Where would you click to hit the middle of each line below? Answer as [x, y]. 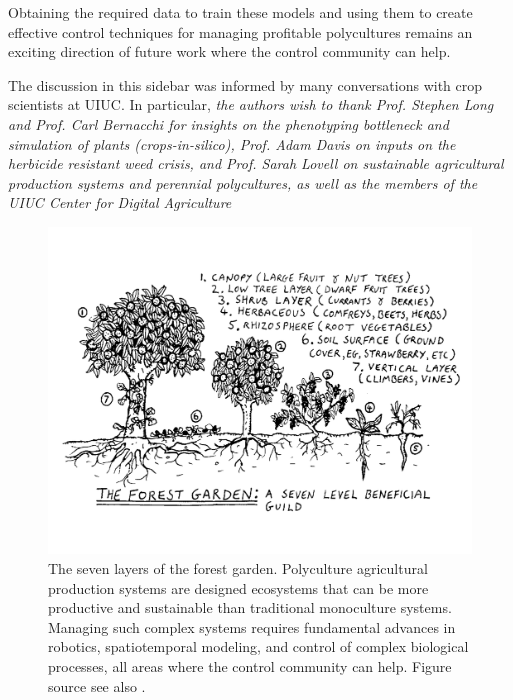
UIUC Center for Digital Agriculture [120, 202]
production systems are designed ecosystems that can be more [238, 587]
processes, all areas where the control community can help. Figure [250, 666]
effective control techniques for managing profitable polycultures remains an [240, 31]
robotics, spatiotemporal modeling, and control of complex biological [258, 646]
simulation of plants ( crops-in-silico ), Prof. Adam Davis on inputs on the [232, 143]
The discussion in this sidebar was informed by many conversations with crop [245, 84]
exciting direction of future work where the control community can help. [229, 51]
